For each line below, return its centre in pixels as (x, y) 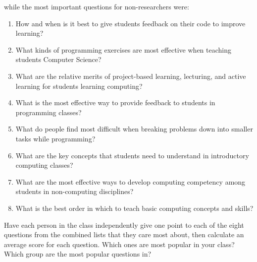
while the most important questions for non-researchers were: (97, 6)
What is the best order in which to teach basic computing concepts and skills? (134, 208)
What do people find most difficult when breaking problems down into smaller (134, 129)
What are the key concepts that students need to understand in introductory (132, 155)
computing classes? (44, 165)
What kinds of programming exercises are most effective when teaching (123, 49)
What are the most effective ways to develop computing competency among (130, 181)
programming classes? (49, 112)
